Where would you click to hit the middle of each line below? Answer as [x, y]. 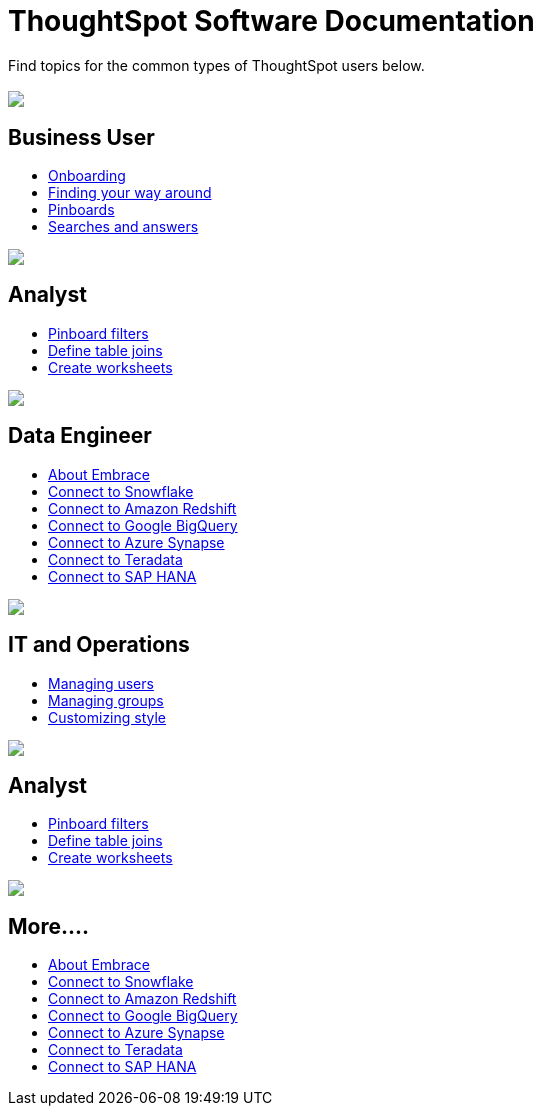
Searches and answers [123, 227]
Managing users [101, 683]
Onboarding [87, 176]
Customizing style [107, 717]
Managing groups [106, 700]
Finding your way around [130, 193]
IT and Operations [99, 645]
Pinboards [81, 210]
